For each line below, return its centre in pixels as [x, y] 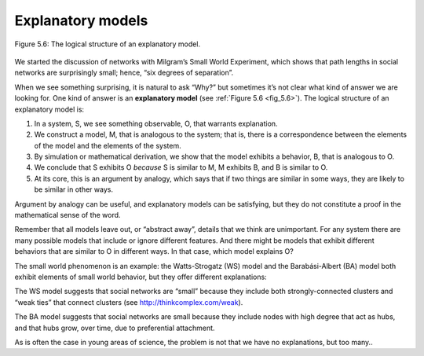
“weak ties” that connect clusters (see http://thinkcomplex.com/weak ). [129, 302]
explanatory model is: [49, 109]
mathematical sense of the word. [68, 215]
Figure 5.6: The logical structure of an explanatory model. [107, 44]
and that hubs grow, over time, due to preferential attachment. [115, 328]
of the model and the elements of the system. [108, 145]
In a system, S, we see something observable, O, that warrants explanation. [156, 123]
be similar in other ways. [74, 189]
